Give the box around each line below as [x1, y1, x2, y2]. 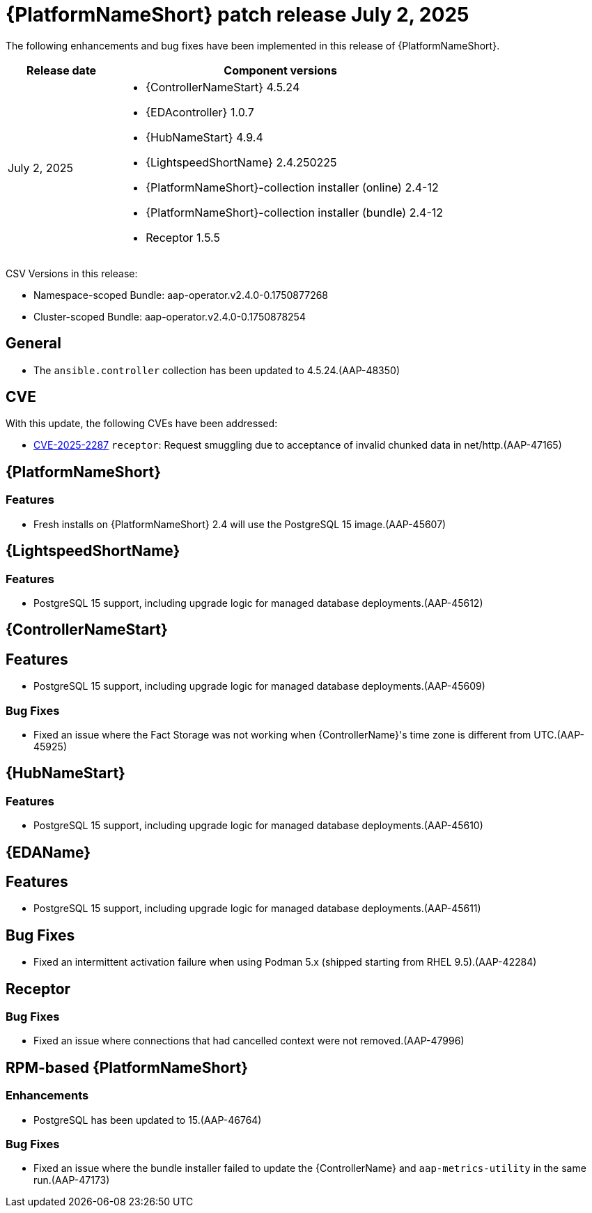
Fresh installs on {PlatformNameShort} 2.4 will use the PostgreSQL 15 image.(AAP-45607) [33, 518, 446, 530]
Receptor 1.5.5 [146, 230, 220, 245]
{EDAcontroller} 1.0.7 [146, 105, 254, 119]
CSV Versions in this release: [6, 267, 138, 279]
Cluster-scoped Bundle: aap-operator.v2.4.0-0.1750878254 [33, 310, 306, 323]
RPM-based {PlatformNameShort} [6, 1058, 248, 1076]
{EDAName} [6, 843, 91, 861]
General [6, 334, 62, 353]
